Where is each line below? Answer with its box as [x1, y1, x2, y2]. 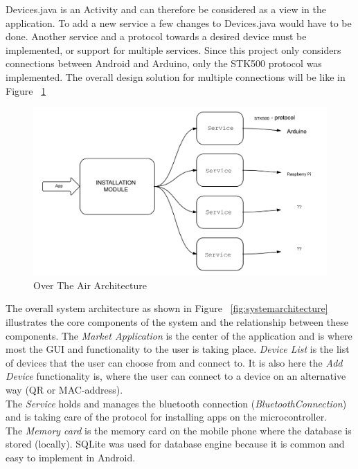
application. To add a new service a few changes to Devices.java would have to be [6, 15, 352, 30]
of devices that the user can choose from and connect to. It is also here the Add [6, 355, 343, 369]
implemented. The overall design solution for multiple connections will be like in [6, 69, 346, 84]
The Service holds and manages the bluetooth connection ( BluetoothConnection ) [6, 396, 347, 410]
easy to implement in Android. [6, 450, 136, 464]
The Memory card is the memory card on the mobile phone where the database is [6, 423, 352, 437]
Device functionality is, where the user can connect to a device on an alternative [6, 369, 346, 383]
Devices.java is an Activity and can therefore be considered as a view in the [6, 2, 326, 16]
